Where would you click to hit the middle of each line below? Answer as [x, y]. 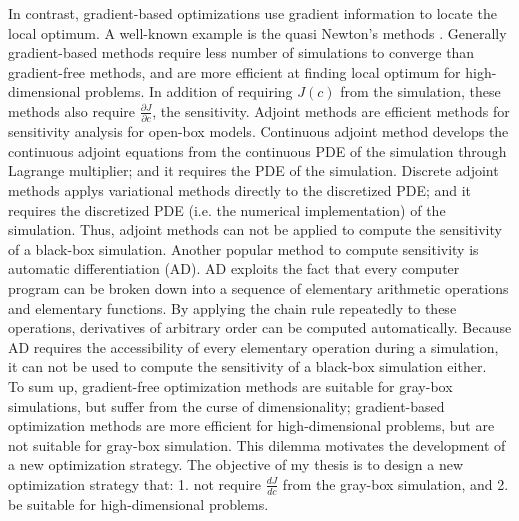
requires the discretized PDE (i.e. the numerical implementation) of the [227, 209]
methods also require [72, 110]
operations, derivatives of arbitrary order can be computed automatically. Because [260, 327]
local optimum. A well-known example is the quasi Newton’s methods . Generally [257, 32]
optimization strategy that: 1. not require [134, 483]
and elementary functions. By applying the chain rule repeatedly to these [232, 307]
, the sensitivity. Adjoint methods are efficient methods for [331, 110]
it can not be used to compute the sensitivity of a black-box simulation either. [247, 366]
